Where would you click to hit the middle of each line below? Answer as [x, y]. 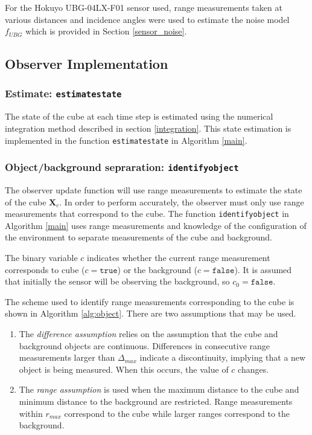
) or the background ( [157, 269]
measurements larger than [67, 357]
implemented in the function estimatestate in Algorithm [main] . [126, 140]
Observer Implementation [87, 64]
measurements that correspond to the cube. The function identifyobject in [147, 214]
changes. [253, 369]
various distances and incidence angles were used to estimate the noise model [147, 19]
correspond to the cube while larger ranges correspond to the [177, 413]
